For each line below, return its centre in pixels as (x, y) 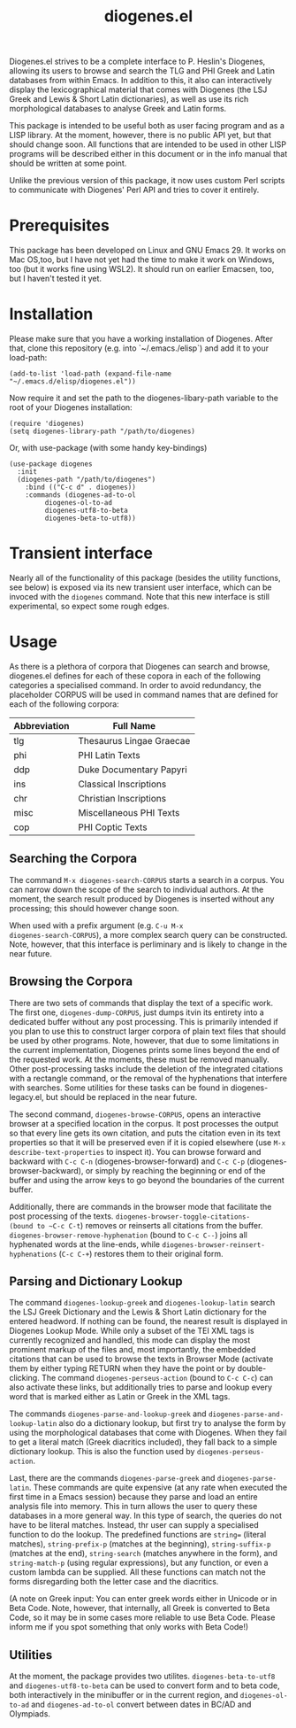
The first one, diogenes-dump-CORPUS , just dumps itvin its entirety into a (137, 1012)
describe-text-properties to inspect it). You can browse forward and (135, 1151)
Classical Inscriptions (122, 784)
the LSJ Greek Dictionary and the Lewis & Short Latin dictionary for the (138, 1312)
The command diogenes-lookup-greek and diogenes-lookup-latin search (142, 1303)
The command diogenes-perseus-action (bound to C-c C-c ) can (157, 1378)
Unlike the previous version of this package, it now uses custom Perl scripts (147, 181)
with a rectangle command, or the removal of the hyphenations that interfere (148, 1078)
